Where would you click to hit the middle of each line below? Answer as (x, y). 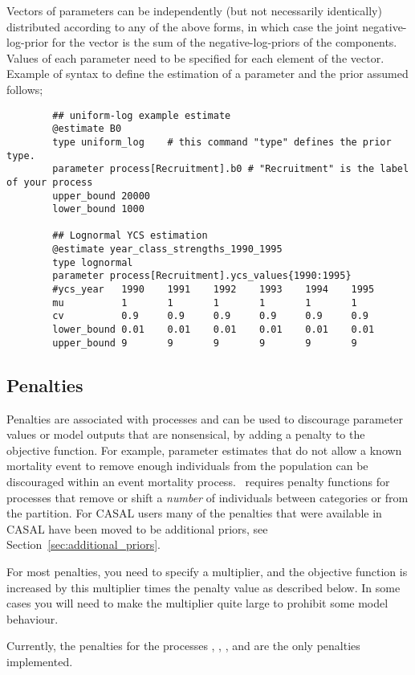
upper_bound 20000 (101, 196)
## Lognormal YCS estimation (130, 236)
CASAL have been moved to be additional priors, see (137, 528)
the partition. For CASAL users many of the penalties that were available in (194, 513)
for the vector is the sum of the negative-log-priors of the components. (224, 42)
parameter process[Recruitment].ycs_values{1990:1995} (202, 276)
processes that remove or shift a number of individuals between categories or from (207, 497)
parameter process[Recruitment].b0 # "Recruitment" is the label (231, 169)
